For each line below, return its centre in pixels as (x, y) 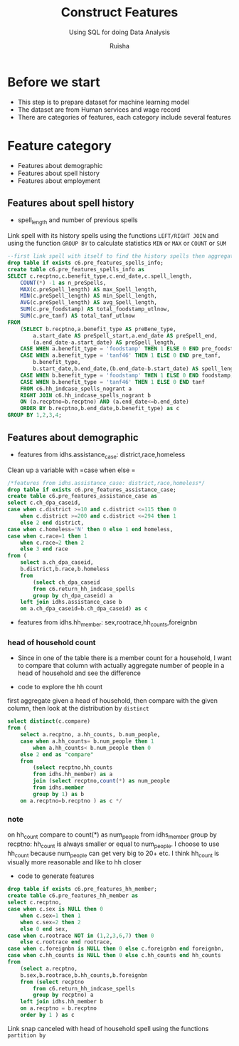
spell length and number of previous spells (78, 221)
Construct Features (119, 12)
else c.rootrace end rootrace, (67, 942)
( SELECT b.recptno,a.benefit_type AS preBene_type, (98, 329)
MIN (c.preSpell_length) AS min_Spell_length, (89, 296)
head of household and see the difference (79, 673)
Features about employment (59, 181)
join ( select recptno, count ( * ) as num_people (102, 781)
